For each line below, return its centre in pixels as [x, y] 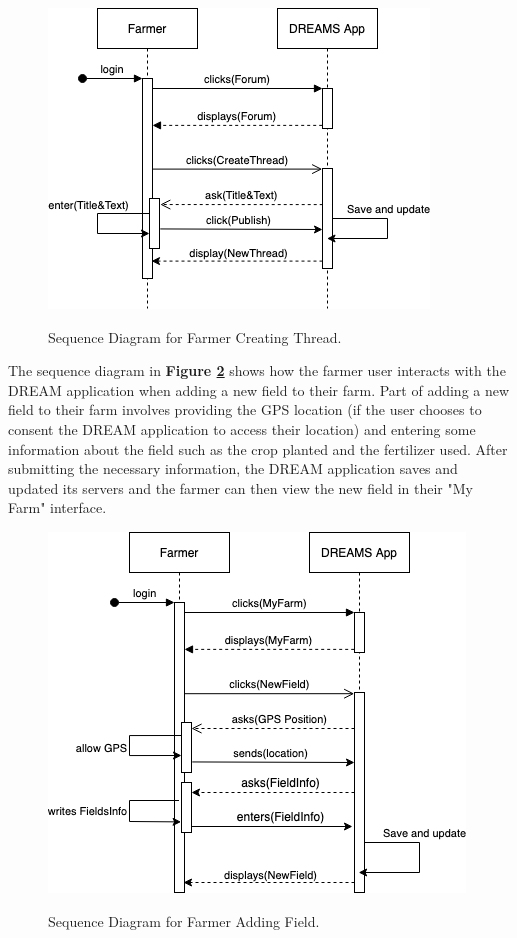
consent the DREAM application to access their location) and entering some [242, 428]
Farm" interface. [57, 507]
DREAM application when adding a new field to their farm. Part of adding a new [259, 389]
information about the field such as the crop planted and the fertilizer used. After [258, 448]
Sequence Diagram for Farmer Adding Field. [184, 920]
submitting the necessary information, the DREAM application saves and [233, 468]
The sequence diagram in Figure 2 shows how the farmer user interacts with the [257, 370]
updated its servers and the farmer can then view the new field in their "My [240, 487]
